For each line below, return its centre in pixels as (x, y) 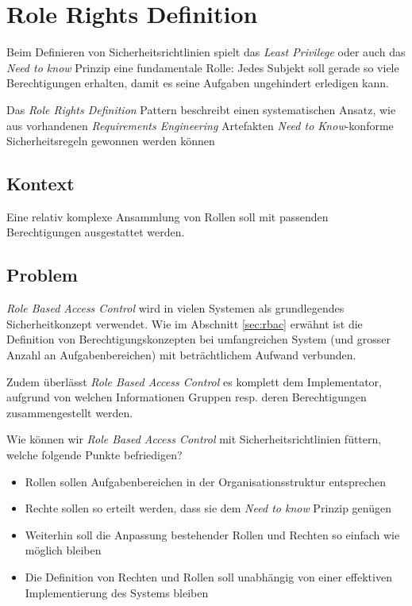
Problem (42, 275)
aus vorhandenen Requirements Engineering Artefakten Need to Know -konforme (200, 125)
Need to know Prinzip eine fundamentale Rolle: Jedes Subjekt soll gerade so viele (203, 67)
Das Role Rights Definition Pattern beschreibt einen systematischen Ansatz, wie (201, 109)
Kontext (40, 184)
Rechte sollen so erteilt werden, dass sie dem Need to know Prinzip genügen (208, 508)
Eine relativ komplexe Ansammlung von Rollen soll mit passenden (167, 216)
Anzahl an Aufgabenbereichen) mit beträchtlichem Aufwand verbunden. (181, 355)
